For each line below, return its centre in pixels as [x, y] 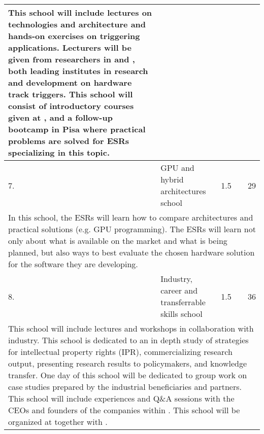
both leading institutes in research [78, 71]
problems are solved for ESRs [69, 141]
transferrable [183, 302]
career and [179, 290]
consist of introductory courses [71, 106]
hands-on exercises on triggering [74, 36]
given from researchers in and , [72, 59]
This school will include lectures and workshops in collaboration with [131, 328]
